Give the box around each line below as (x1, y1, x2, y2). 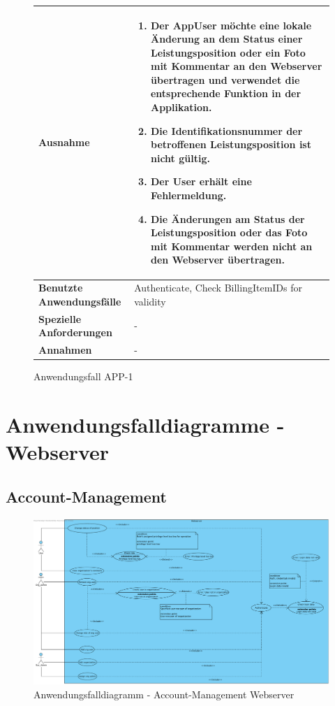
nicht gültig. (150, 150, 210, 165)
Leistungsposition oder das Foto (150, 225, 308, 240)
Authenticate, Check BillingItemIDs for (134, 280, 303, 295)
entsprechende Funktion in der (150, 86, 301, 101)
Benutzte (38, 280, 83, 295)
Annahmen (38, 343, 92, 357)
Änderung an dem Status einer (150, 31, 303, 46)
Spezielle (38, 311, 82, 326)
